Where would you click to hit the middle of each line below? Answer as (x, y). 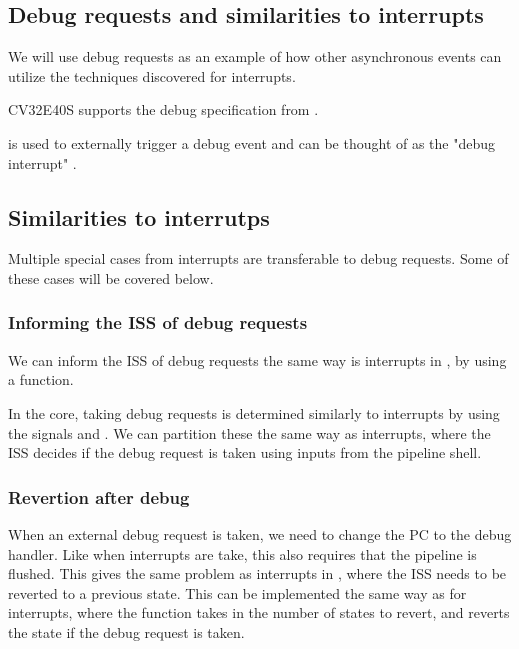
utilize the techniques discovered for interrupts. (152, 75)
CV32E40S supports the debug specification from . (163, 109)
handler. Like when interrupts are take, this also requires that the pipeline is (242, 553)
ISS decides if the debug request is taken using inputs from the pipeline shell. (245, 452)
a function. (41, 379)
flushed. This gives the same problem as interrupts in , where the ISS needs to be (257, 573)
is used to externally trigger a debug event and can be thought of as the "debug (252, 142)
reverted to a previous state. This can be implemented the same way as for (237, 592)
